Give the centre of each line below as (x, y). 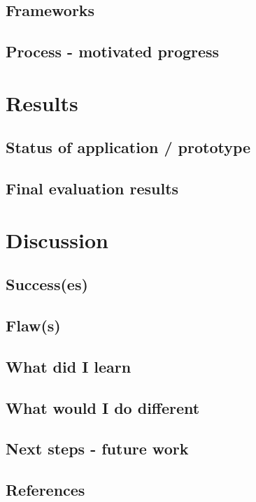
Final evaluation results (92, 188)
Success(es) (47, 284)
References (45, 490)
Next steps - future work (97, 449)
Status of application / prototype (128, 147)
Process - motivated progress (113, 51)
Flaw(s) (33, 325)
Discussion (57, 239)
